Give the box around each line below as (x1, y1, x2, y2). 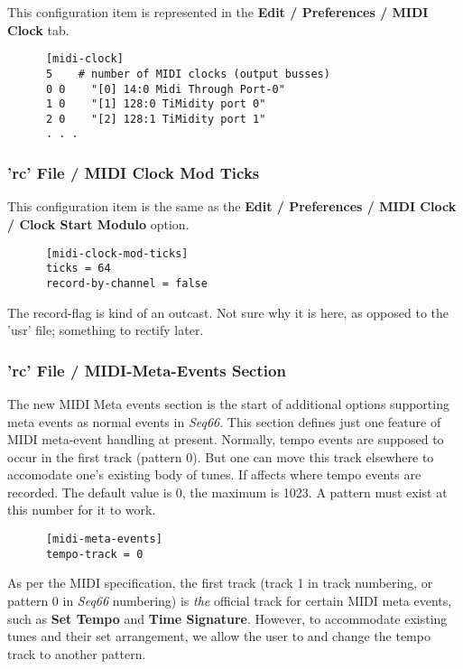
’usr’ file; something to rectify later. (7, 321, 204, 339)
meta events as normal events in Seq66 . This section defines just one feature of (7, 412, 441, 431)
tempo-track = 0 (45, 547, 144, 561)
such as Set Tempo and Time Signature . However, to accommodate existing (7, 609, 448, 627)
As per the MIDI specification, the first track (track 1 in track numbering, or (7, 573, 433, 592)
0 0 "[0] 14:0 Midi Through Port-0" (45, 82, 285, 96)
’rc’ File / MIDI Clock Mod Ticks (7, 162, 260, 184)
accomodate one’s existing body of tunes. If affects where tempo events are (7, 465, 421, 484)
